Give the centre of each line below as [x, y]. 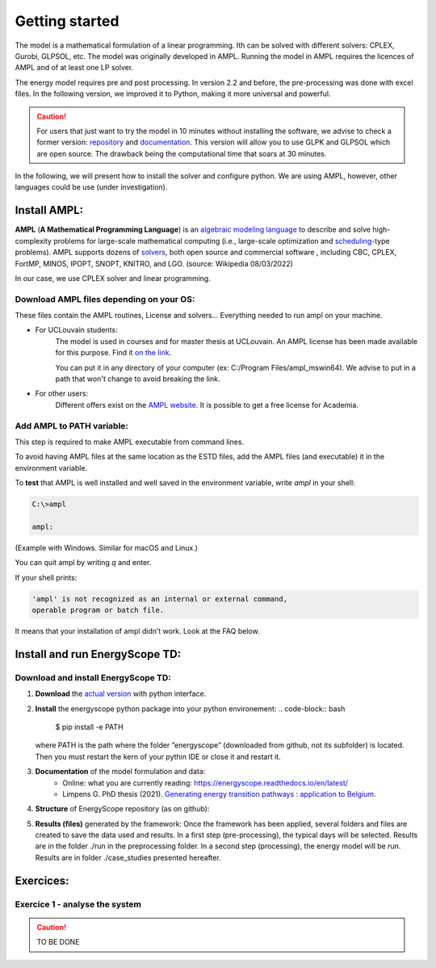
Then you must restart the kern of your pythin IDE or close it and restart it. [158, 756]
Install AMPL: [49, 210]
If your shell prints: [46, 577]
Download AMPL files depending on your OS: [105, 299]
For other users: [62, 394]
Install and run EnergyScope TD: [98, 654]
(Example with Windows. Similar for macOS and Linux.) [106, 547]
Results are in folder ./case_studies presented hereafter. [128, 857]
